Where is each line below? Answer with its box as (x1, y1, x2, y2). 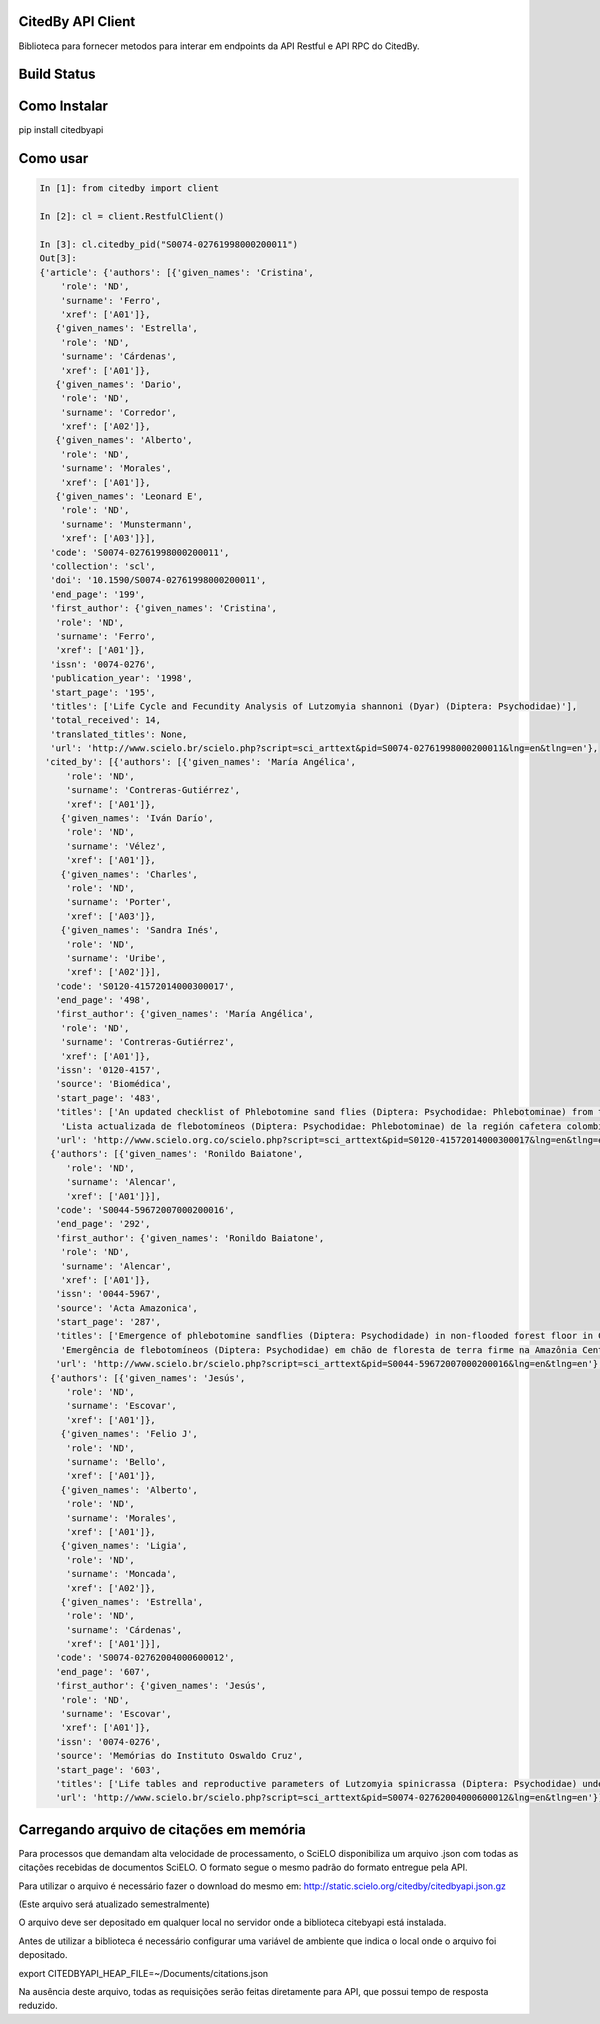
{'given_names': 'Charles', (60, 868, 199, 880)
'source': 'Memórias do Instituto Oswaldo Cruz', (55, 1750, 304, 1762)
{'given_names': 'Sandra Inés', (60, 925, 220, 936)
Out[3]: (39, 253, 77, 264)
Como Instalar (18, 98, 109, 115)
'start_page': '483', (55, 1092, 162, 1104)
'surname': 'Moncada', (65, 1568, 177, 1580)
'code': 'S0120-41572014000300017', (55, 980, 235, 992)
